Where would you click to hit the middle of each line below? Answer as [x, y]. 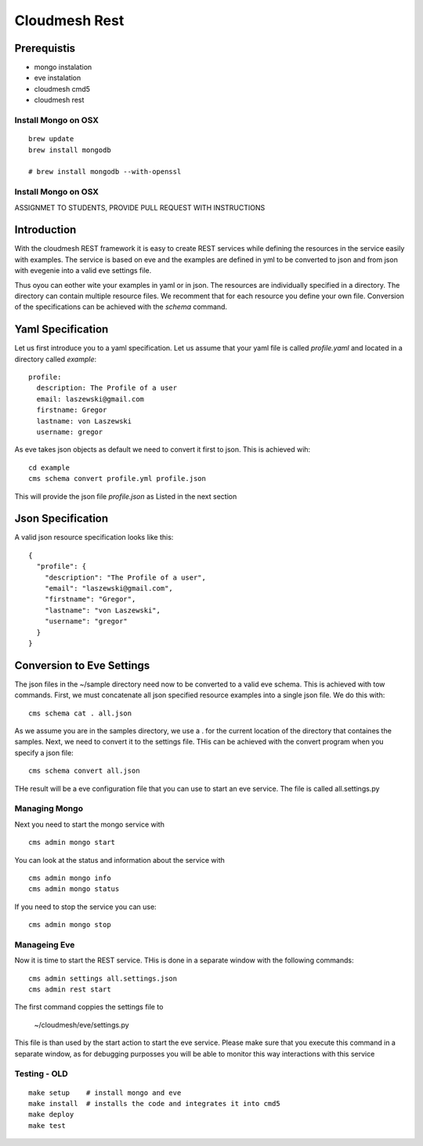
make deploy [51, 1115]
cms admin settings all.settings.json [103, 978]
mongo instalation [63, 67]
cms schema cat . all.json [80, 713]
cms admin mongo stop [70, 925]
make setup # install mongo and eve [105, 1093]
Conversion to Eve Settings [82, 666]
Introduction [45, 230]
